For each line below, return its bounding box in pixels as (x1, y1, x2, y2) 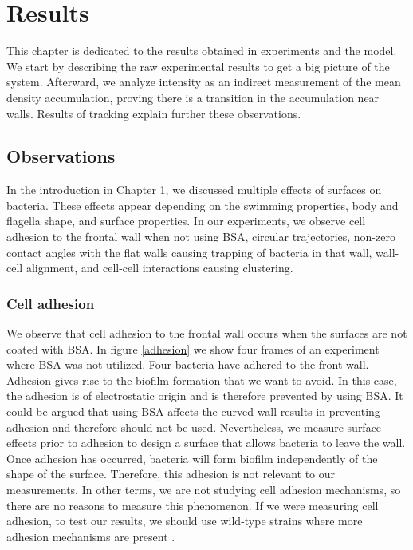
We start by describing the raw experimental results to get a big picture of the (6, 57, 390, 74)
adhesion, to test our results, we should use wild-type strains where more (6, 512, 363, 529)
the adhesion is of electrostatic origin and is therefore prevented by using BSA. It (6, 387, 403, 404)
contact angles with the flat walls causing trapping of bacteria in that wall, (6, 243, 372, 260)
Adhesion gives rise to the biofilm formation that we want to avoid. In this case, (6, 371, 397, 388)
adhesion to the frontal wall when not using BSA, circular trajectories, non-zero (6, 228, 395, 245)
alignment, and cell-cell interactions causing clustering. (26, 259, 293, 276)
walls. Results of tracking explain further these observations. (6, 105, 301, 121)
